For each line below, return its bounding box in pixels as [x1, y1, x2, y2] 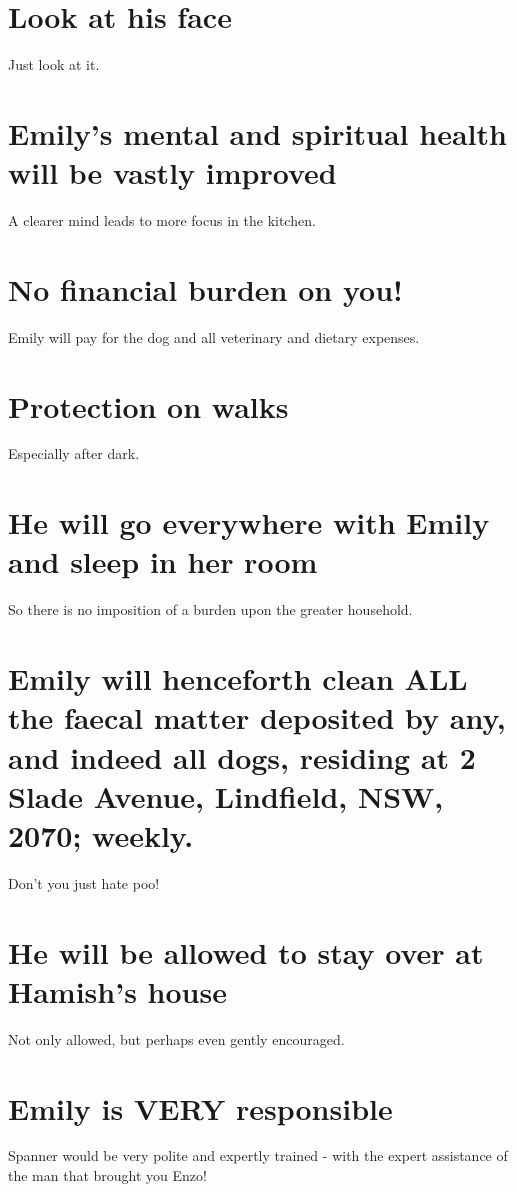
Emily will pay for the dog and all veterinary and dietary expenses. [8, 326, 420, 347]
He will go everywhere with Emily [8, 502, 490, 543]
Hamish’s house [8, 970, 227, 1011]
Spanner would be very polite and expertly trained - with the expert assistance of [8, 1145, 508, 1166]
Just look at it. [8, 54, 100, 75]
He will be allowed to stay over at [8, 931, 484, 972]
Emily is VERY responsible [8, 1087, 393, 1128]
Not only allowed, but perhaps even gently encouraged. [8, 1028, 345, 1049]
